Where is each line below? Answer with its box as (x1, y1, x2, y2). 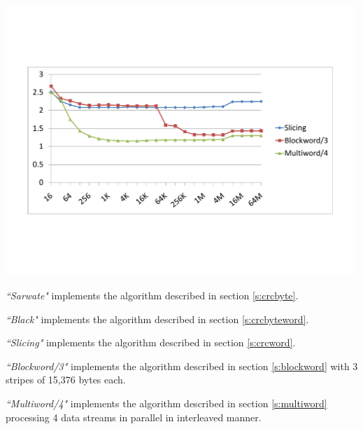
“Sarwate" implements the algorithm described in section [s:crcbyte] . (6, 288, 299, 302)
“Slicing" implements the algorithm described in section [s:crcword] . (6, 335, 296, 350)
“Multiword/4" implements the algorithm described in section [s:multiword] (6, 395, 327, 410)
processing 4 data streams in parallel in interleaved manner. (6, 409, 262, 424)
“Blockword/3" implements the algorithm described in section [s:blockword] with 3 (6, 358, 358, 373)
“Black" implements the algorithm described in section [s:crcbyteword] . (6, 311, 309, 326)
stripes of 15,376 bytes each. (6, 372, 126, 387)
